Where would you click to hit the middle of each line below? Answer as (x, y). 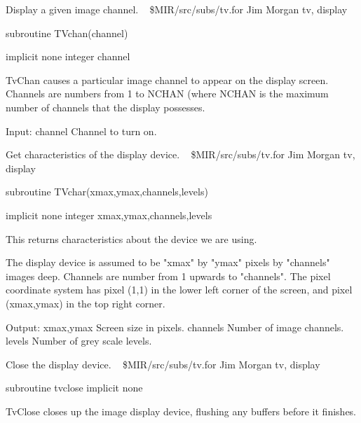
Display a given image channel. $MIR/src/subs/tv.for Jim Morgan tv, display (177, 9)
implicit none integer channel (68, 56)
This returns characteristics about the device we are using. (131, 238)
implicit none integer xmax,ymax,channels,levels (109, 215)
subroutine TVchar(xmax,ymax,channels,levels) (107, 192)
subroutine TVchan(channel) (67, 33)
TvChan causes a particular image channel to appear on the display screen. (167, 79)
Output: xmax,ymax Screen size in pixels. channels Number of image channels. (175, 327)
